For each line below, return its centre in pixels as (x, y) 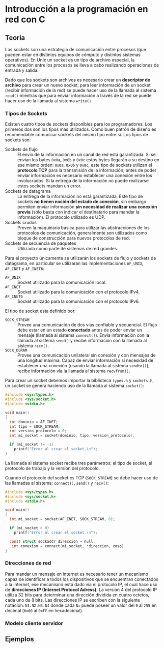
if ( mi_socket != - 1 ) (32, 444)
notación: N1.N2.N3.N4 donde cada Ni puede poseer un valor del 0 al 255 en (81, 605)
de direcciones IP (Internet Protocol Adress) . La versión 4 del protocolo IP (81, 589)
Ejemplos (20, 639)
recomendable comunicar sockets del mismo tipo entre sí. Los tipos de (77, 135)
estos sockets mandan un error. (49, 186)
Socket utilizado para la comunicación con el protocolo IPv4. (79, 292)
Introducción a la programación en (77, 9)
